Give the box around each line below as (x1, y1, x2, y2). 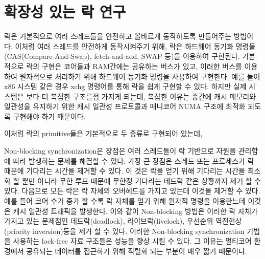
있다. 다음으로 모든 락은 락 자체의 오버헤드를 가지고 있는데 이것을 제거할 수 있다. (4, 185, 260, 196)
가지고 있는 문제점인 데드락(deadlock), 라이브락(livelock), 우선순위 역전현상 (4, 215, 242, 226)
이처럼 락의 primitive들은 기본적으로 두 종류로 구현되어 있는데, (4, 128, 203, 139)
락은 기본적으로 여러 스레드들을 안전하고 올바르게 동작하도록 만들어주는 (4, 31, 231, 41)
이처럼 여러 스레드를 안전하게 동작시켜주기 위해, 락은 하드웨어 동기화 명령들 (15, 40, 256, 51)
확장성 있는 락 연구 (4, 1, 126, 22)
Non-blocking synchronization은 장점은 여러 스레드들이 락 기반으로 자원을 (4, 145, 236, 156)
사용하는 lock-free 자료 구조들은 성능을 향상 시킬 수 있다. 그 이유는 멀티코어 (13, 235, 252, 246)
